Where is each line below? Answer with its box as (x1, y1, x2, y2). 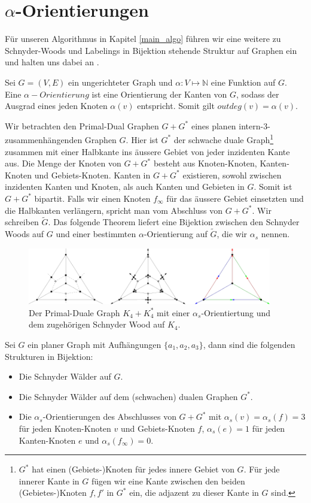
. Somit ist (254, 180, 292, 193)
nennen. (261, 228, 290, 240)
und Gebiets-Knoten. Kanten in (34, 168, 151, 181)
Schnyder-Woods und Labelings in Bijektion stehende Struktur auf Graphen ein (5, 44, 297, 56)
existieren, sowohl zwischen (182, 168, 282, 181)
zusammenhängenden (5, 133, 83, 146)
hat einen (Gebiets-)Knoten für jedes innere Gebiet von (32, 463, 234, 475)
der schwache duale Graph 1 (173, 132, 274, 146)
